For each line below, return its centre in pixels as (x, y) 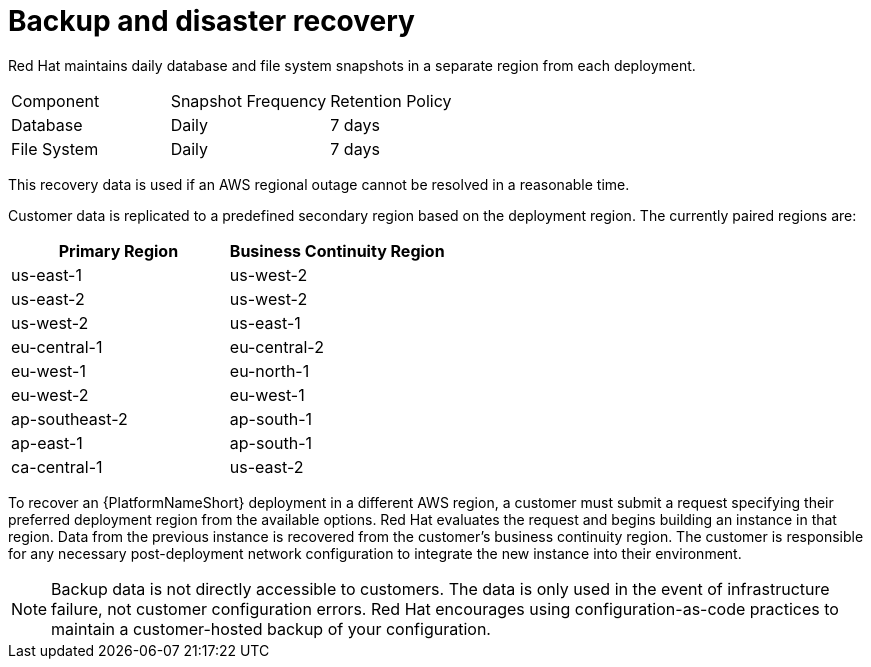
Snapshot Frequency (248, 100)
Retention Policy (391, 100)
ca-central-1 (57, 466)
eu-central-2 (276, 346)
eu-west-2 (50, 394)
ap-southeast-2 (69, 418)
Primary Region (118, 250)
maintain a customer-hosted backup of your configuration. (271, 628)
